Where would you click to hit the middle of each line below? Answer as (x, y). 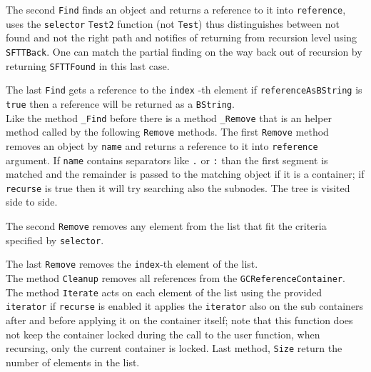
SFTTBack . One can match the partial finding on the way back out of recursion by (184, 51)
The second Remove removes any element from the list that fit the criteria (166, 226)
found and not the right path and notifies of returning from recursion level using (182, 37)
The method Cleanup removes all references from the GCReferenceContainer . (176, 277)
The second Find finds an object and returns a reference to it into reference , (176, 9)
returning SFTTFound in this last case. (88, 65)
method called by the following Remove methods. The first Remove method (167, 132)
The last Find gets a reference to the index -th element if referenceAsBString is (184, 90)
